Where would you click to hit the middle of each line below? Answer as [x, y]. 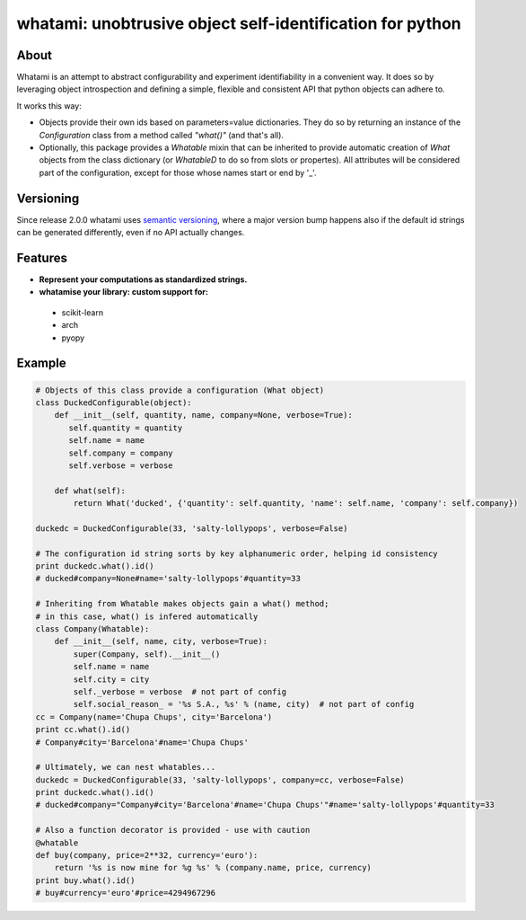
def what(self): [90, 491]
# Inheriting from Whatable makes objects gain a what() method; [182, 604]
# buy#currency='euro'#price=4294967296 [125, 893]
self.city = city [111, 679]
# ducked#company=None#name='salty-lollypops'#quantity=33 [168, 579]
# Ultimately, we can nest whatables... [125, 767]
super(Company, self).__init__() [147, 654]
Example [41, 363]
